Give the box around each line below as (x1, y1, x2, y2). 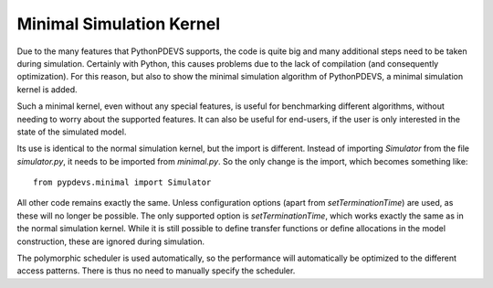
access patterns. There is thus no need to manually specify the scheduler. (16, 265, 296, 276)
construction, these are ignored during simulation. (16, 236, 205, 247)
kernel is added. (16, 83, 78, 95)
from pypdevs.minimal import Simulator (33, 177, 212, 187)
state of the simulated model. (16, 126, 127, 137)
